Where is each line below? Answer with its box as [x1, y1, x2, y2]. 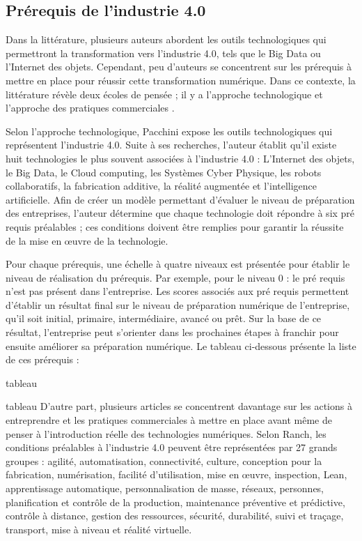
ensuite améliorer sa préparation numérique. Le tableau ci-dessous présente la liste [6, 338, 356, 353]
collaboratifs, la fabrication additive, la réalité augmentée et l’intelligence [6, 178, 317, 193]
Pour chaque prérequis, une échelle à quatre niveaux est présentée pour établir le [6, 257, 350, 271]
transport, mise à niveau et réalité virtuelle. [6, 521, 192, 536]
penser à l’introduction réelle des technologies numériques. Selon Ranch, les [6, 426, 326, 441]
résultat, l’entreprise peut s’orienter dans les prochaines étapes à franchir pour [6, 325, 339, 340]
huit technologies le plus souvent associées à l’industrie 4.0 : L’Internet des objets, [6, 151, 355, 165]
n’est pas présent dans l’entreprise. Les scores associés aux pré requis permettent [6, 284, 349, 298]
